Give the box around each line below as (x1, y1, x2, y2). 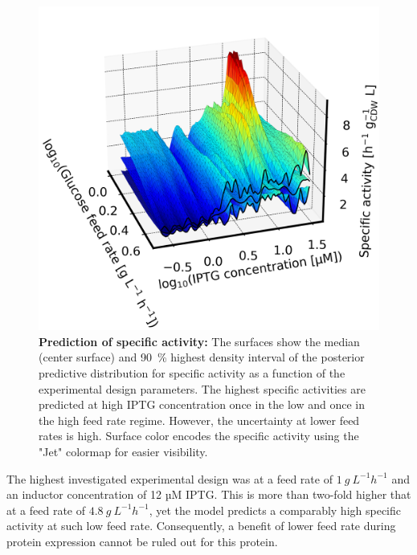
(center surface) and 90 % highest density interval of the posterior (39, 349, 365, 365)
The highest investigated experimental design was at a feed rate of (6, 470, 333, 487)
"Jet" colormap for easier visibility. (39, 443, 208, 460)
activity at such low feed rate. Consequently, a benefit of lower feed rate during (6, 517, 396, 534)
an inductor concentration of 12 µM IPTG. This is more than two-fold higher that (6, 486, 411, 503)
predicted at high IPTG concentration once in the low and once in (39, 396, 365, 413)
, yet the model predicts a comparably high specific (149, 501, 402, 518)
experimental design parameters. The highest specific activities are (39, 380, 366, 397)
